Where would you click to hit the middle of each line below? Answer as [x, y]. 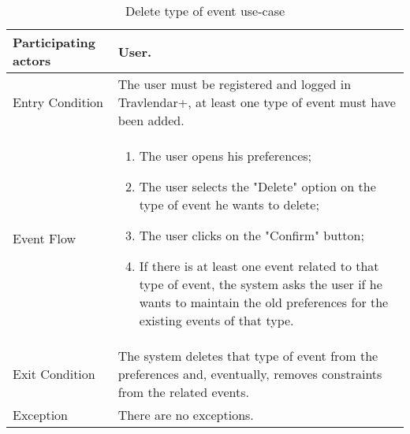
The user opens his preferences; [225, 156]
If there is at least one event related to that [259, 266]
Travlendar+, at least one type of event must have [257, 102]
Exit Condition [54, 374]
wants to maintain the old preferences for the [264, 302]
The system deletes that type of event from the [248, 356]
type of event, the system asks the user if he [261, 284]
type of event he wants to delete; [229, 204]
